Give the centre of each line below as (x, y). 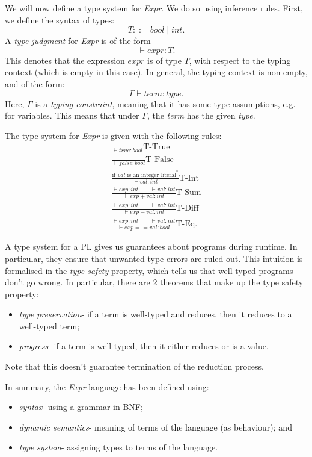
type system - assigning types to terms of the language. (118, 447)
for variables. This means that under (72, 115)
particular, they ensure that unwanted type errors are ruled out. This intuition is (154, 258)
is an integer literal (151, 175)
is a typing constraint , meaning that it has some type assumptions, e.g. (165, 103)
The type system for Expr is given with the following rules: (113, 135)
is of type (164, 60)
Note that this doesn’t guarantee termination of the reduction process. (134, 366)
